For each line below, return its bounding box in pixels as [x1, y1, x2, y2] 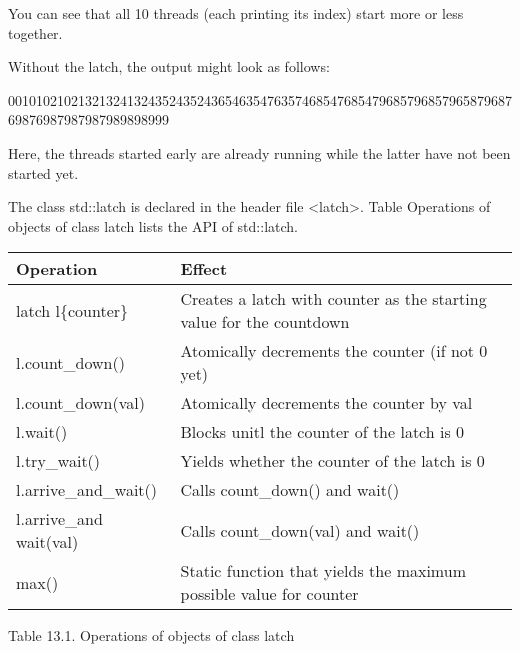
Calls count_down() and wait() [180, 478, 400, 502]
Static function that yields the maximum [180, 559, 466, 583]
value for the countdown [180, 310, 350, 334]
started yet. [8, 162, 79, 183]
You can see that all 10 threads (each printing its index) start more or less [8, 3, 464, 23]
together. [8, 22, 63, 43]
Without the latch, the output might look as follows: [8, 56, 330, 77]
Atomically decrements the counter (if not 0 [180, 339, 488, 363]
